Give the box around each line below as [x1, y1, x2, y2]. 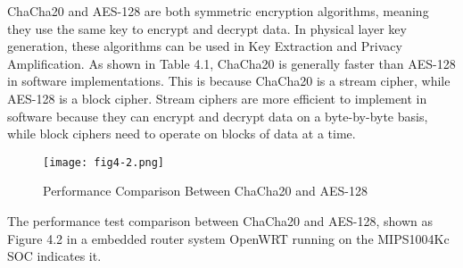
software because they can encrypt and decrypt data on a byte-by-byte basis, [7, 106, 428, 125]
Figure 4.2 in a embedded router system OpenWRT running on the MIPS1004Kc [7, 229, 450, 247]
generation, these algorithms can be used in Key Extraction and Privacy [7, 37, 402, 55]
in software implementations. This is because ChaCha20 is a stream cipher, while [7, 71, 451, 90]
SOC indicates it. [7, 247, 102, 265]
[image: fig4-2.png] [43, 155, 165, 169]
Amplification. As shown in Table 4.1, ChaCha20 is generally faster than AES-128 [7, 54, 456, 72]
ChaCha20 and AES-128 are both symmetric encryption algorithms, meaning [7, 2, 429, 20]
